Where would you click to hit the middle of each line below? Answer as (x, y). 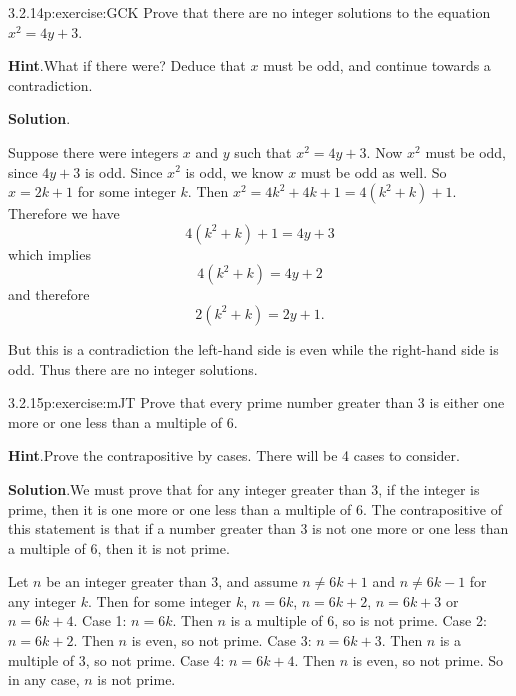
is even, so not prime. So (428, 659)
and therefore (49, 294)
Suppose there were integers (93, 151)
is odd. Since (123, 171)
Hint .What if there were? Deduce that (127, 65)
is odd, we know (234, 171)
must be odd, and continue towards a (377, 65)
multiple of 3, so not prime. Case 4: (116, 659)
